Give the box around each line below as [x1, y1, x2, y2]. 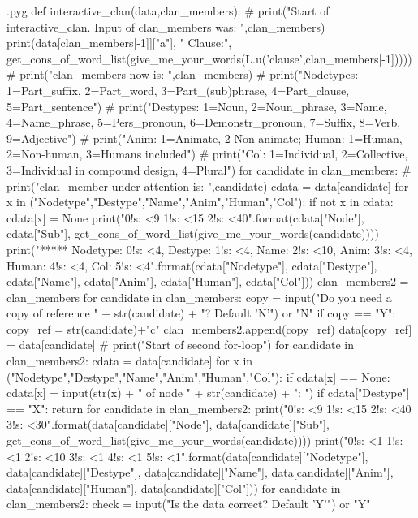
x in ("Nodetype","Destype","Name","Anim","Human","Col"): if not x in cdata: [6, 193, 394, 210]
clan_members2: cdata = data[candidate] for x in [6, 352, 253, 369]
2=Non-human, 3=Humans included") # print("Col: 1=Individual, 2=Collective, [6, 145, 408, 162]
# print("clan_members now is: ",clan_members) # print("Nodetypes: [6, 66, 359, 83]
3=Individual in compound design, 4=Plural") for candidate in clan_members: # [6, 161, 412, 178]
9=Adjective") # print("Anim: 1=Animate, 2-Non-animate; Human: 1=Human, [6, 129, 403, 146]
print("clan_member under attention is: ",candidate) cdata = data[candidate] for [6, 177, 409, 194]
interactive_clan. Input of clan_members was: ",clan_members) [6, 18, 325, 35]
